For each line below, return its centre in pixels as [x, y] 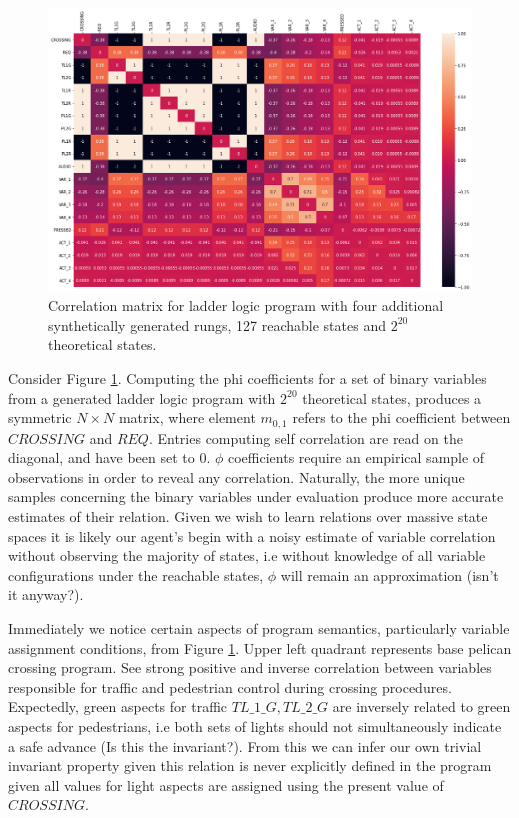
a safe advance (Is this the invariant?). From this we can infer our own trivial [245, 745]
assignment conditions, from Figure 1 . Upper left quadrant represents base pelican [260, 647]
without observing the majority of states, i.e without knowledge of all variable [247, 555]
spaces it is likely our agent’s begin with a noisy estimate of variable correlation [252, 535]
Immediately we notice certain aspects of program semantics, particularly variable [259, 627]
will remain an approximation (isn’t [389, 574]
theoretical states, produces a [392, 397]
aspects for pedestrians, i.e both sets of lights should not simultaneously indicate [255, 725]
